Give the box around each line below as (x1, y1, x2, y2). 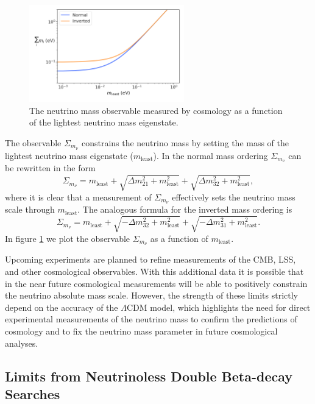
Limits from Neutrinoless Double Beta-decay (5, 366, 293, 385)
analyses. (5, 336, 38, 349)
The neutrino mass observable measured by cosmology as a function (29, 104, 283, 116)
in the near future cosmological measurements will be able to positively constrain (5, 277, 308, 289)
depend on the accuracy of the (5, 300, 118, 313)
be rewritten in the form (5, 161, 96, 174)
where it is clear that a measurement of (5, 190, 152, 203)
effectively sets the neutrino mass (172, 190, 296, 203)
